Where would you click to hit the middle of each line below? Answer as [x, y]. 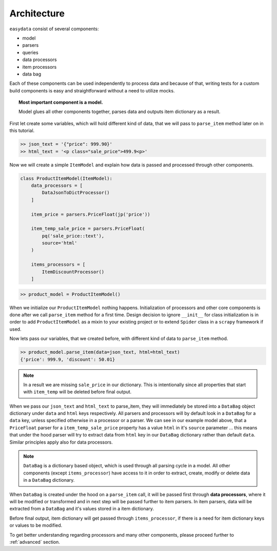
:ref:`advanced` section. [35, 542]
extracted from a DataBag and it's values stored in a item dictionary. [82, 509]
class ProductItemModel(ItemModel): [66, 178]
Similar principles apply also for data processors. [61, 442]
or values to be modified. [36, 525]
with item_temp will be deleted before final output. [77, 392]
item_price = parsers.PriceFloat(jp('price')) [91, 214]
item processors [39, 67]
